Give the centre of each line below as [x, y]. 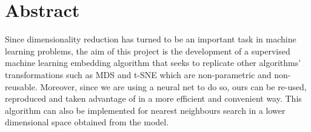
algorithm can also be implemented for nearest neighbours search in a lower [145, 110]
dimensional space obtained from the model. [87, 122]
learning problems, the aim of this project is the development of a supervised [148, 51]
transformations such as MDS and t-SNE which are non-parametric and [138, 74]
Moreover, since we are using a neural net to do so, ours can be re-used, [173, 86]
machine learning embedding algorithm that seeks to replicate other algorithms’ [153, 63]
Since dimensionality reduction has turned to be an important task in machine [151, 39]
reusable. [21, 86]
